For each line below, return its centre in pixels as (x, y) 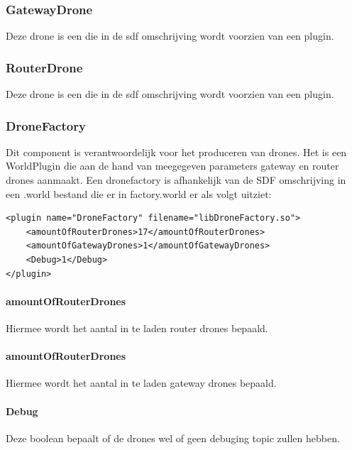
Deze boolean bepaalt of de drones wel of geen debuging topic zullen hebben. (173, 438)
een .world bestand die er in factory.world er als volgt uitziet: (139, 193)
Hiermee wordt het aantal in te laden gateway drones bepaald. (141, 383)
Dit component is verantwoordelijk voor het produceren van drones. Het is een (176, 152)
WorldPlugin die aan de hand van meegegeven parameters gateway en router (172, 166)
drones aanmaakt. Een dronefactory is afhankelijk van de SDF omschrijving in (176, 180)
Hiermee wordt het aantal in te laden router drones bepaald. (137, 328)
